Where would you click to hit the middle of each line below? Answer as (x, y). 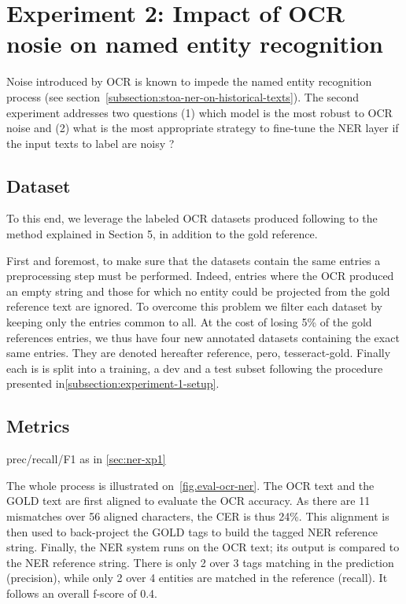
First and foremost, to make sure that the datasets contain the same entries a (194, 260)
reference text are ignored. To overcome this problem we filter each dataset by (194, 306)
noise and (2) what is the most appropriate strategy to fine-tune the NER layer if (203, 128)
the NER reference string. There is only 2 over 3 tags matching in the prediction (200, 562)
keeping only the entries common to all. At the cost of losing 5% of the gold (189, 322)
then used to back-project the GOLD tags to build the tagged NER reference (192, 531)
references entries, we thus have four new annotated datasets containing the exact (203, 337)
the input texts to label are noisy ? (90, 143)
